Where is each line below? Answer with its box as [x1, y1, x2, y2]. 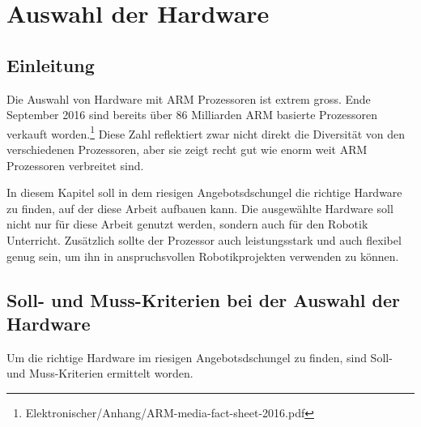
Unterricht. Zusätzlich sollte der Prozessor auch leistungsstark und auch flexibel [6, 231, 402, 248]
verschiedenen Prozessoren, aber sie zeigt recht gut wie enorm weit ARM [6, 141, 368, 158]
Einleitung [6, 52, 95, 77]
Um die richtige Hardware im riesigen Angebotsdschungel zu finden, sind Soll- [6, 348, 393, 365]
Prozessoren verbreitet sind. [6, 156, 144, 173]
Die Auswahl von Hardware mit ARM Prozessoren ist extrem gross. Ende [6, 90, 371, 107]
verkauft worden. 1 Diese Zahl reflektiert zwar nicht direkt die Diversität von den [6, 122, 405, 142]
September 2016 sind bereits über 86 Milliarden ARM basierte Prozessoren [6, 106, 377, 123]
